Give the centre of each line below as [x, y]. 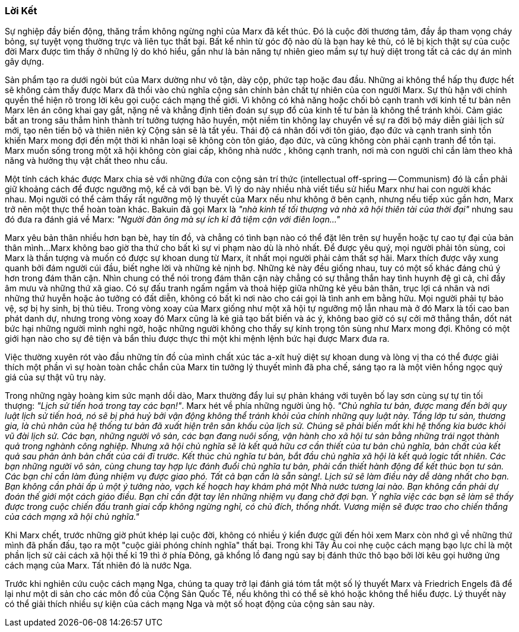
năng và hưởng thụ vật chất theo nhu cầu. [86, 161]
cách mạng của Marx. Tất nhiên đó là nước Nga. [98, 566]
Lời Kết [21, 11]
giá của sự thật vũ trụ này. [55, 377]
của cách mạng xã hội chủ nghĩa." [72, 517]
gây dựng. [25, 62]
